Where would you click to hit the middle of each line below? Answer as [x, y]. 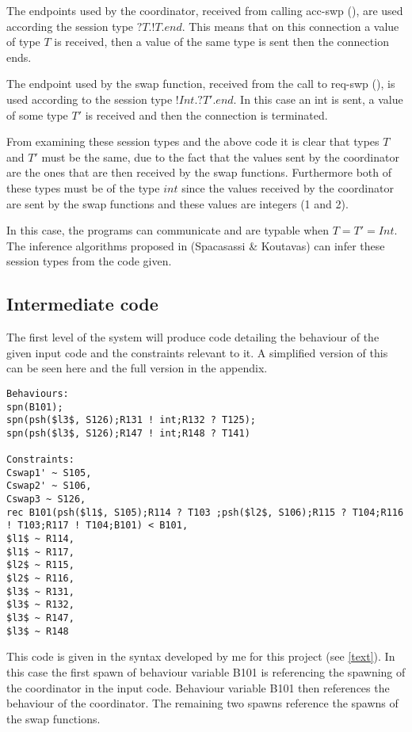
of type [23, 42]
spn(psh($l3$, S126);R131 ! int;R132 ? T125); [131, 420]
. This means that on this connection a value [290, 26]
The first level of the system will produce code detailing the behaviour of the [193, 337]
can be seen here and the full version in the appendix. [137, 368]
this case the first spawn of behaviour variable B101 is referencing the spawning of [206, 671]
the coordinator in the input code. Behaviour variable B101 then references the [198, 687]
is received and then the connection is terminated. [206, 114]
